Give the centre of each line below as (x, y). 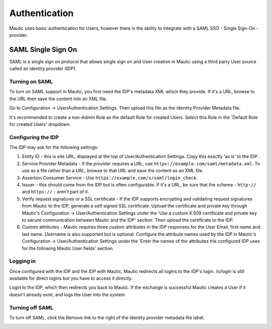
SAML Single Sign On (43, 50)
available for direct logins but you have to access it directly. (71, 278)
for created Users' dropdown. (40, 124)
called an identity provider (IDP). (43, 69)
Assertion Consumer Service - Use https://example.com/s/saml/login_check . (110, 178)
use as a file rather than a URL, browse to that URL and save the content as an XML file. (113, 171)
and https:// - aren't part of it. (55, 192)
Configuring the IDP (34, 137)
